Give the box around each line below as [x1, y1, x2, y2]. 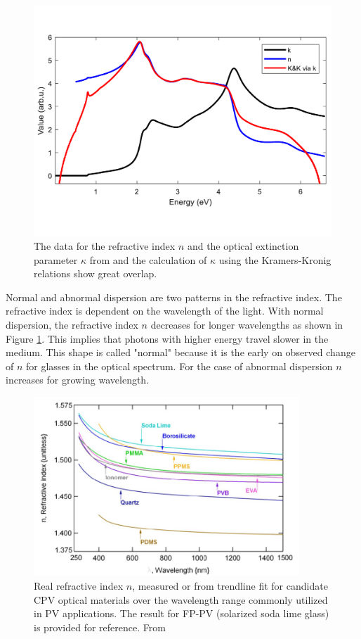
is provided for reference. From [34, 619, 166, 634]
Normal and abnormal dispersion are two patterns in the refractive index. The [6, 289, 342, 304]
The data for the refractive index [34, 239, 176, 253]
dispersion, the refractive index [6, 317, 138, 332]
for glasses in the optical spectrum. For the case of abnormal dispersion [26, 358, 333, 373]
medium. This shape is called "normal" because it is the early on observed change [6, 345, 355, 360]
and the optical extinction [187, 239, 299, 253]
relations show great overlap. [34, 266, 157, 281]
